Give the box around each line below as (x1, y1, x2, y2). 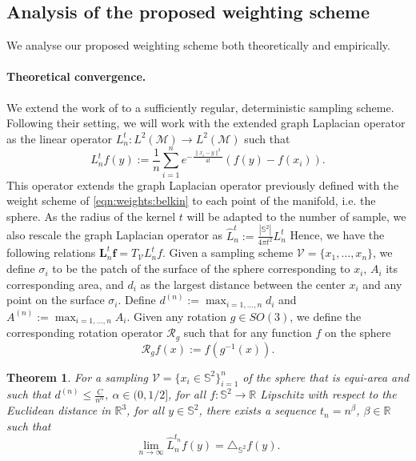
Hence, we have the (290, 226, 385, 243)
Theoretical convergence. (6, 68, 146, 85)
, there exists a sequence (198, 402, 317, 419)
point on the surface (6, 291, 105, 308)
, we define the (290, 307, 362, 324)
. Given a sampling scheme (162, 244, 294, 261)
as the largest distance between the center (140, 275, 346, 292)
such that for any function (183, 324, 312, 341)
